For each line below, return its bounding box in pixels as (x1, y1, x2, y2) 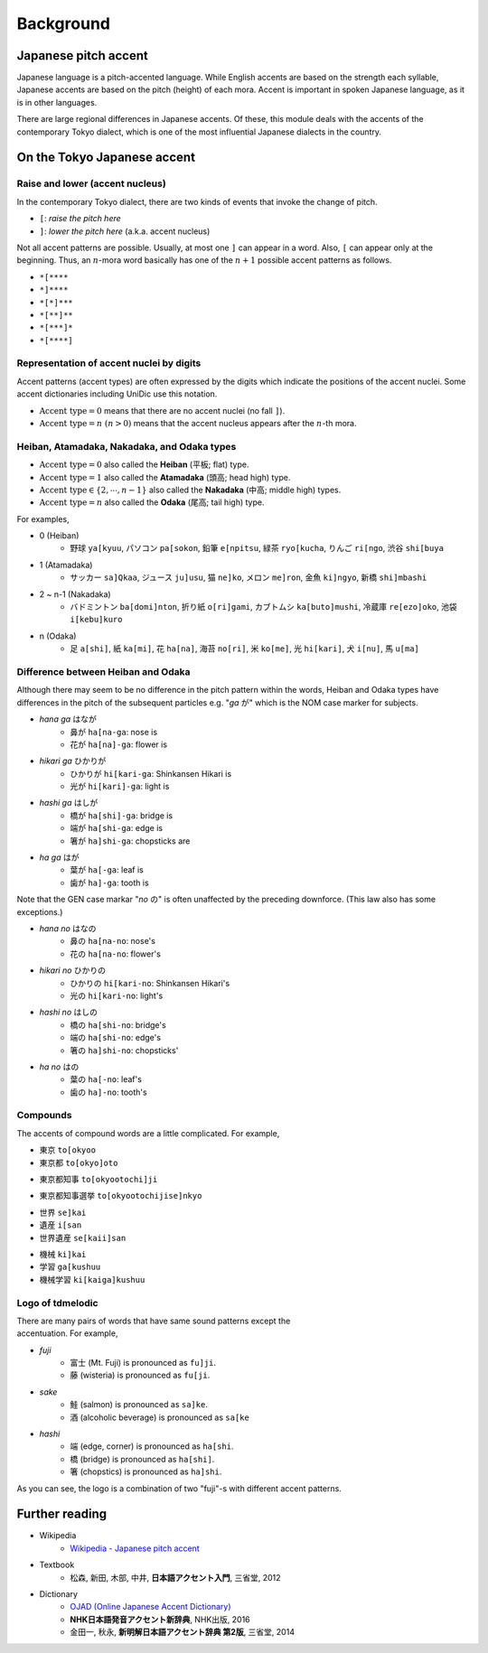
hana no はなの (39, 923, 97, 934)
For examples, (16, 513, 70, 524)
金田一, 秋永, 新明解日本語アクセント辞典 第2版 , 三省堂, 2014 (70, 1627, 296, 1638)
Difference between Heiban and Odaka (16, 665, 191, 677)
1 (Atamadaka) (39, 559, 93, 570)
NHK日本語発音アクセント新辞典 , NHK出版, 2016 (70, 1613, 250, 1625)
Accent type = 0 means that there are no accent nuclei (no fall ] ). (39, 405, 286, 416)
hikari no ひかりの (39, 965, 107, 976)
